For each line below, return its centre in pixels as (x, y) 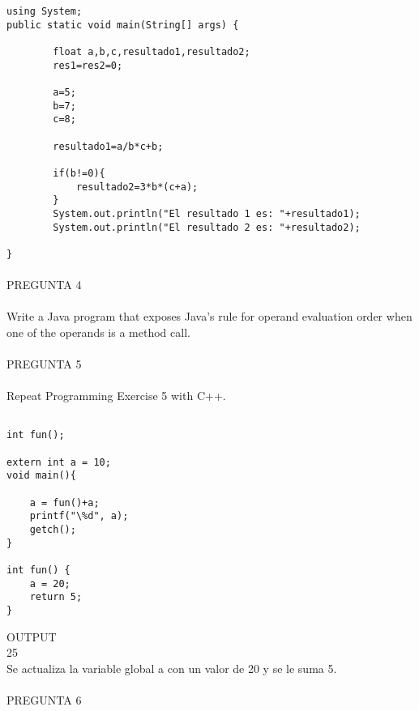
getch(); (53, 530)
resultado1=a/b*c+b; (108, 146)
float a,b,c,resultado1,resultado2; (152, 51)
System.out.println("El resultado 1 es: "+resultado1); (207, 213)
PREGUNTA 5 (44, 364)
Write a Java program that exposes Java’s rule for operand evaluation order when (209, 316)
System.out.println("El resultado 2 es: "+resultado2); (207, 227)
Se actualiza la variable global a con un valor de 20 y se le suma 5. (172, 668)
